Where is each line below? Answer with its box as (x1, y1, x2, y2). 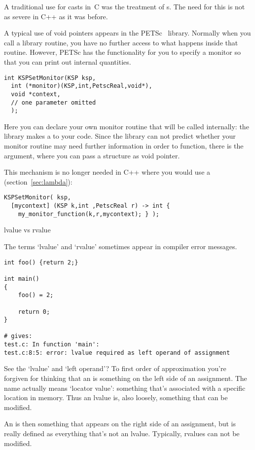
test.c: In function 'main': (4, 341, 100, 348)
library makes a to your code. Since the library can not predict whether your (4, 131, 236, 141)
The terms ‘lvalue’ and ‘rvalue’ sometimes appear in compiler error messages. (4, 241, 237, 251)
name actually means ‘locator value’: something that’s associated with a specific (4, 382, 246, 393)
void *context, (11, 90, 61, 98)
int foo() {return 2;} (4, 259, 78, 266)
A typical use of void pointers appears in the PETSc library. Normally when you (4, 28, 251, 38)
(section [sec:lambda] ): (4, 176, 73, 187)
